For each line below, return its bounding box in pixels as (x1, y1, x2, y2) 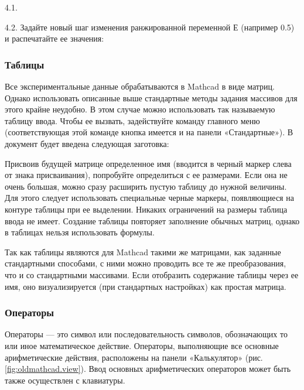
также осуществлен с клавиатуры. (5, 374, 125, 386)
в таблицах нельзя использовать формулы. (5, 226, 155, 238)
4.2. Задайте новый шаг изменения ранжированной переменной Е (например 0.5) (5, 20, 295, 33)
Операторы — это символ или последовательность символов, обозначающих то (5, 328, 288, 340)
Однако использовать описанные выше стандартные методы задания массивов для (5, 91, 298, 104)
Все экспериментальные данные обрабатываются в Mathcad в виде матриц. (5, 80, 275, 92)
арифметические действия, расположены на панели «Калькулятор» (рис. (5, 351, 263, 363)
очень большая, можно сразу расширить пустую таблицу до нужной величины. (5, 180, 287, 192)
